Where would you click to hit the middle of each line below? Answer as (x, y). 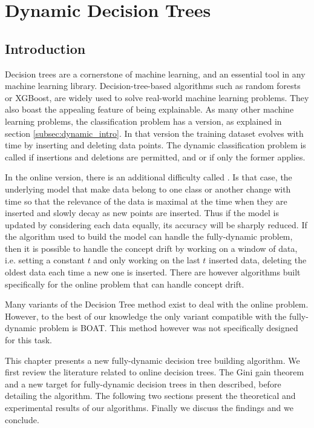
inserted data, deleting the (258, 260)
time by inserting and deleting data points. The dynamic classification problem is (155, 145)
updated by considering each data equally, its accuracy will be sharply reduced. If (156, 224)
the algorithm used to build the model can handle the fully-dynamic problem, (149, 236)
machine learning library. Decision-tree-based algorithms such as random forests (153, 86)
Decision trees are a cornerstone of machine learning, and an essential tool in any (155, 74)
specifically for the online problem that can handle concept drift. (125, 284)
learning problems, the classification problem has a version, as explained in (143, 121)
